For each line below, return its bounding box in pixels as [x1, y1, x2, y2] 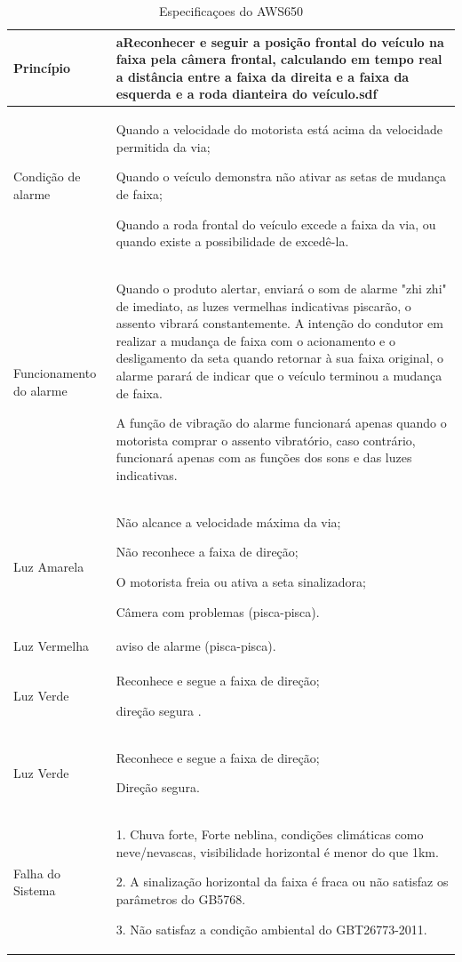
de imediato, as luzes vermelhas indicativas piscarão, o [115, 296, 411, 315]
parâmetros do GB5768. [115, 889, 246, 908]
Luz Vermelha [13, 637, 90, 655]
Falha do [13, 863, 61, 882]
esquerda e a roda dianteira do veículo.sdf [115, 84, 378, 103]
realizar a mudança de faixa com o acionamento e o [115, 331, 395, 349]
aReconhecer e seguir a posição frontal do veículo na [115, 32, 444, 51]
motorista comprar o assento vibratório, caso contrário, [115, 430, 416, 449]
